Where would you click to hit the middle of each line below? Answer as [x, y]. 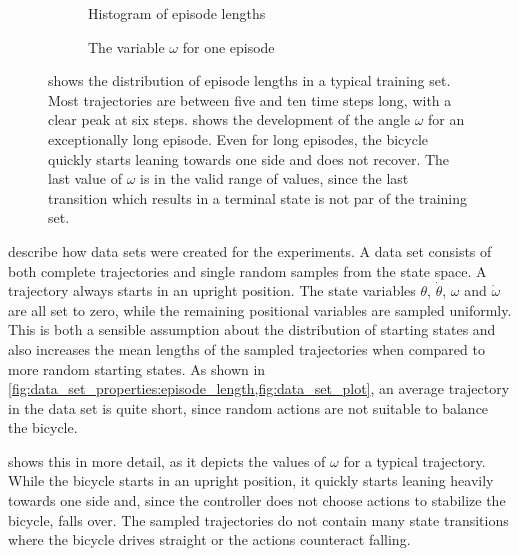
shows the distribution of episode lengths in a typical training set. [249, 80]
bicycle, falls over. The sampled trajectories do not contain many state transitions [258, 519]
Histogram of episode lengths [177, 13]
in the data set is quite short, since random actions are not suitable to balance [248, 407]
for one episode [228, 46]
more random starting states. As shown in [137, 368]
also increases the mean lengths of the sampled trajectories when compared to [246, 348]
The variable [126, 46]
